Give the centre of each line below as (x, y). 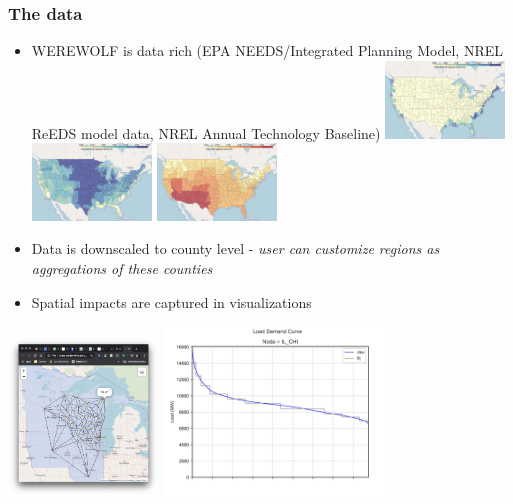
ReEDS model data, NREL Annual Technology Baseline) (206, 132)
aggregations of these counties (122, 268)
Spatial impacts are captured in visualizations (171, 301)
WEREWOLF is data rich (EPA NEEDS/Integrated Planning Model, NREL (267, 50)
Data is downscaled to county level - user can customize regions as (235, 248)
